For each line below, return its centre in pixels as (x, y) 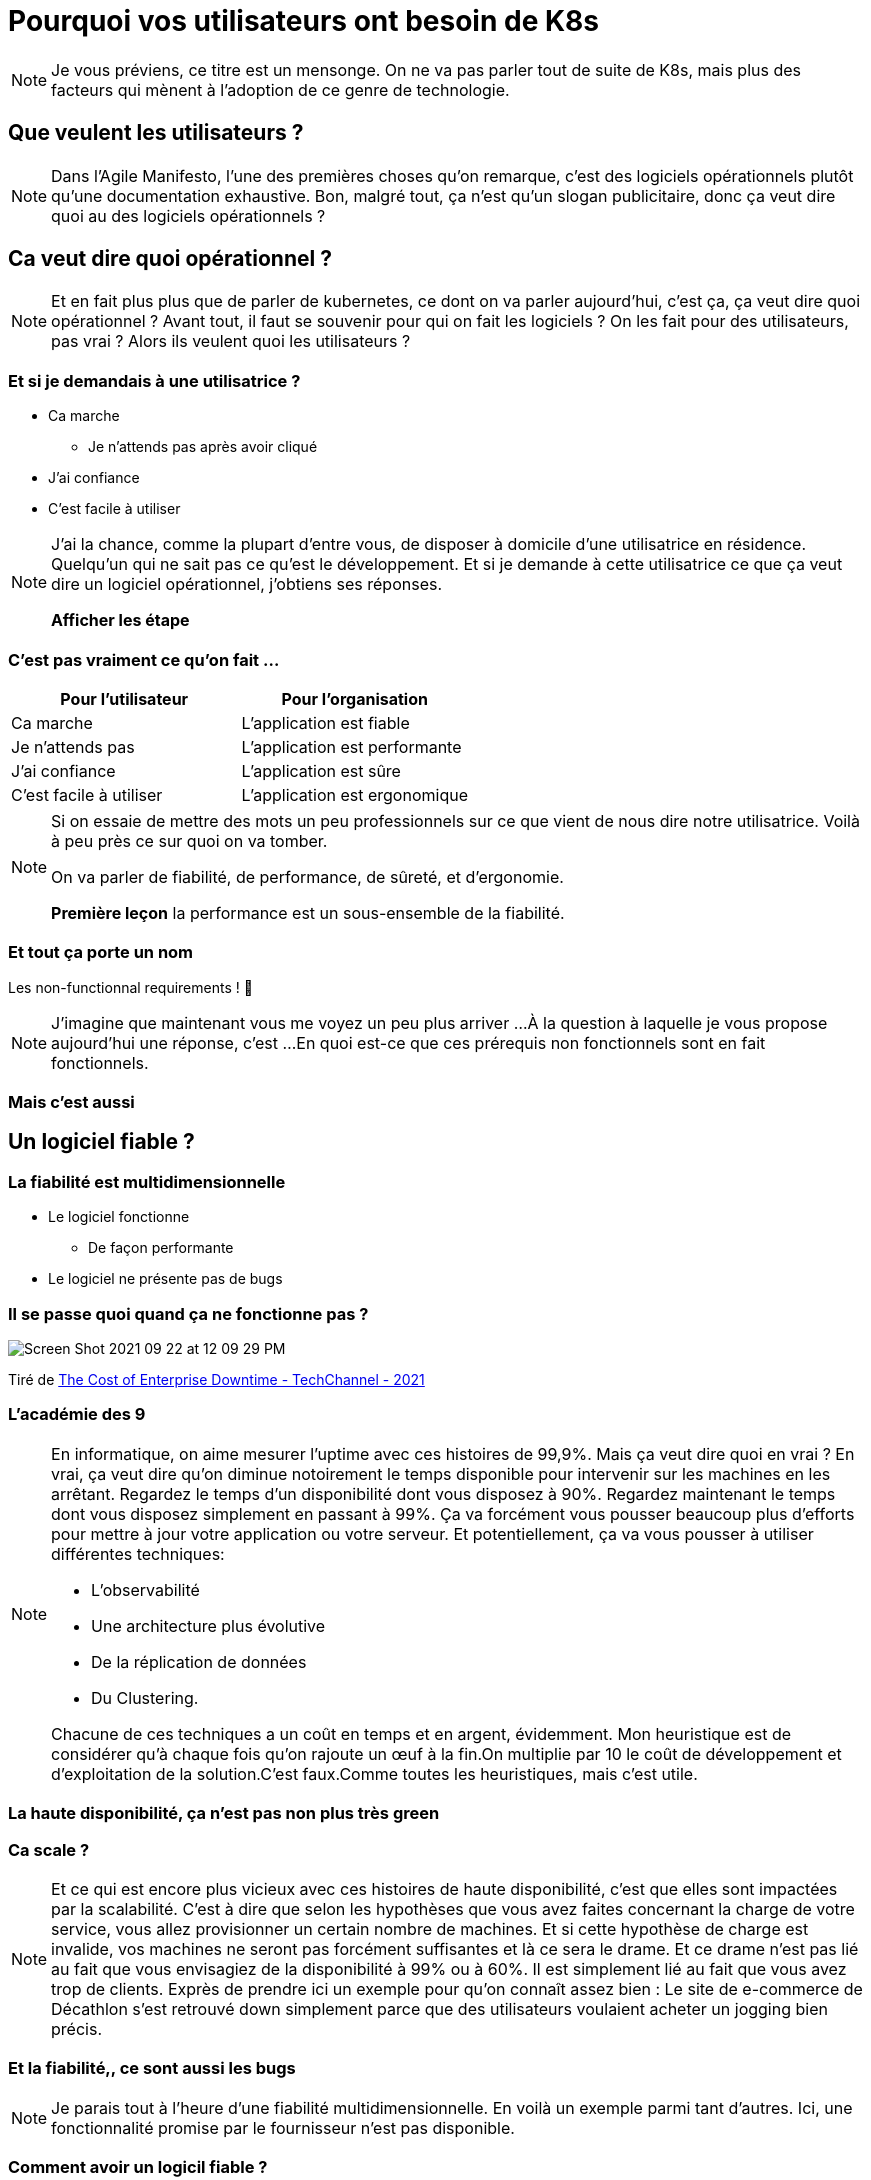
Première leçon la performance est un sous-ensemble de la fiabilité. (308, 912)
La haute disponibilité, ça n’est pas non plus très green (224, 1813)
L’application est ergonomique (354, 794)
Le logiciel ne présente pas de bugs (165, 1279)
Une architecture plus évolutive (208, 1625)
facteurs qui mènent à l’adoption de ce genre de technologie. (280, 89)
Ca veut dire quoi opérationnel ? (170, 259)
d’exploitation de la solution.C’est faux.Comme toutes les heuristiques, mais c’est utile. (374, 1773)
